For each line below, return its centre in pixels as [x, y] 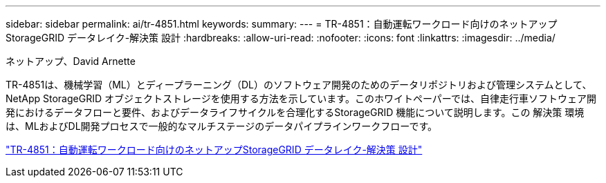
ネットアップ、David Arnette [71, 61]
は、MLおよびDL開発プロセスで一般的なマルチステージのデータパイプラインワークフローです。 [222, 126]
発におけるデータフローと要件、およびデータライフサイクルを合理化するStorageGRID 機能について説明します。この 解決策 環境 [295, 112]
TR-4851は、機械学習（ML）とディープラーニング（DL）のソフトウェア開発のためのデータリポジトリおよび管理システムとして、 [299, 85]
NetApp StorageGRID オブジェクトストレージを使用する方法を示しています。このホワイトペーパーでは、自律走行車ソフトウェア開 [301, 98]
